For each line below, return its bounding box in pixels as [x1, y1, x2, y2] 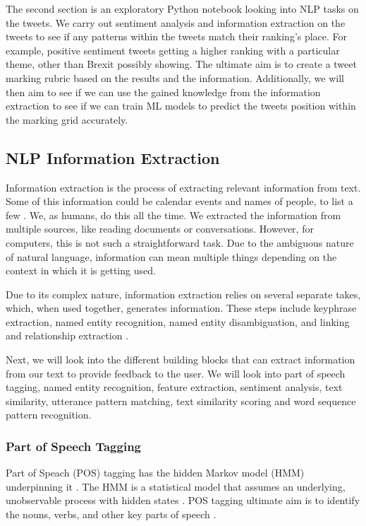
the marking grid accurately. [6, 112, 128, 127]
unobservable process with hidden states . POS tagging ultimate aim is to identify [6, 493, 360, 508]
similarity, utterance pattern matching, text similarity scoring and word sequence [6, 393, 356, 408]
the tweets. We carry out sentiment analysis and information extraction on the [6, 15, 346, 30]
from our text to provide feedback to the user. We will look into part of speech [6, 366, 346, 380]
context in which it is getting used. [6, 263, 156, 278]
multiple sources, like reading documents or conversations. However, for [6, 221, 314, 236]
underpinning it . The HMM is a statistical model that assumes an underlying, [6, 479, 346, 493]
